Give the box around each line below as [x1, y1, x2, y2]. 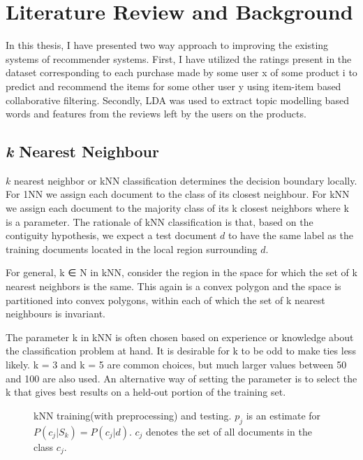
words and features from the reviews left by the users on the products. [6, 106, 306, 121]
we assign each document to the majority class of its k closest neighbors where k [6, 201, 349, 215]
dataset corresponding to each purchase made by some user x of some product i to [6, 65, 357, 80]
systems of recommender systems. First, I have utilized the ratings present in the [6, 51, 352, 66]
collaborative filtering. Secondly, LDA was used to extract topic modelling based [6, 92, 349, 107]
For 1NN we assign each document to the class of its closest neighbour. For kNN [6, 187, 350, 201]
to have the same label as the [228, 228, 353, 243]
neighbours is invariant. [6, 306, 105, 321]
